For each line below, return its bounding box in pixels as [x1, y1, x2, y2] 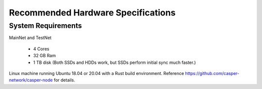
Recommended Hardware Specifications [9, 7, 176, 18]
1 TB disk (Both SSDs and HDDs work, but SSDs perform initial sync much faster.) [33, 59, 196, 65]
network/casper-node [9, 77, 53, 83]
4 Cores [33, 46, 49, 52]
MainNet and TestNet [9, 35, 52, 41]
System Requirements [9, 21, 82, 30]
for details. [53, 77, 75, 83]
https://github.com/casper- [185, 70, 240, 76]
